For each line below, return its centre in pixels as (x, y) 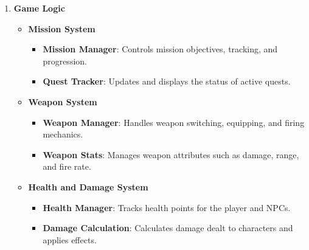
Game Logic (39, 8)
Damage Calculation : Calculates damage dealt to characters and (168, 228)
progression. (65, 61)
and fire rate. (67, 166)
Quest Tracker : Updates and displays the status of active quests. (167, 81)
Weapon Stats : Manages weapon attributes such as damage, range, (171, 154)
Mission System (62, 28)
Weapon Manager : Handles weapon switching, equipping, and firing (174, 122)
